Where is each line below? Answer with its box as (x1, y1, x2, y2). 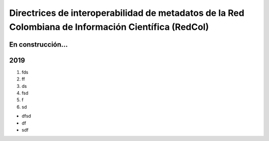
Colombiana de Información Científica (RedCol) (9, 21, 209, 32)
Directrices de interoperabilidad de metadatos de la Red (9, 7, 245, 18)
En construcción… (9, 40, 68, 49)
